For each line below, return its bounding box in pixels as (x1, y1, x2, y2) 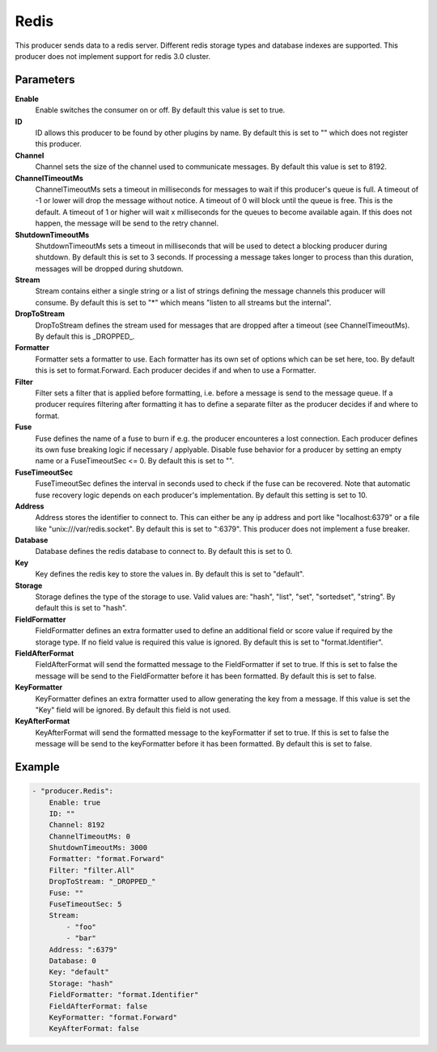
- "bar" (66, 934, 97, 943)
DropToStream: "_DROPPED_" (49, 877, 157, 886)
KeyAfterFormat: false (49, 1024, 139, 1033)
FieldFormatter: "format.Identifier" (49, 991, 199, 999)
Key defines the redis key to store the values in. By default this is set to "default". (35, 569, 305, 579)
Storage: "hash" (49, 978, 113, 988)
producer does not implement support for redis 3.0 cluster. (15, 51, 210, 61)
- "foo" (66, 922, 97, 932)
